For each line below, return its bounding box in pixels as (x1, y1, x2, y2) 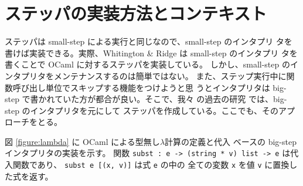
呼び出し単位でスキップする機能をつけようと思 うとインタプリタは (12, 81, 270, 93)
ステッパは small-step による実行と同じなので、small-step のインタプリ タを (5, 35, 292, 48)
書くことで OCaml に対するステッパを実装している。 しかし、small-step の (5, 58, 290, 70)
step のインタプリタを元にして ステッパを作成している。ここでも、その (5, 104, 279, 116)
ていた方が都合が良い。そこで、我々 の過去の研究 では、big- (55, 93, 287, 105)
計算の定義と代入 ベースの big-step (165, 135, 297, 147)
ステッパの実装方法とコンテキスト (5, 1, 267, 25)
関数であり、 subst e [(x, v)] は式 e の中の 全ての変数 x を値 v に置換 (12, 158, 290, 171)
